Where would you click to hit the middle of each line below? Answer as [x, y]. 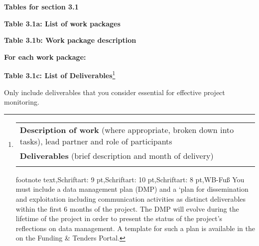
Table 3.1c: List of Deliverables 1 [60, 75]
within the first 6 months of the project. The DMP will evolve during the [127, 208]
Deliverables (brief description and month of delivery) [117, 155]
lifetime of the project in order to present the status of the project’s [119, 218]
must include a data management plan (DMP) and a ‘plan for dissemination [132, 189]
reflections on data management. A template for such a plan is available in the [135, 228]
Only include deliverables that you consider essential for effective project [115, 92]
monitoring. [22, 102]
